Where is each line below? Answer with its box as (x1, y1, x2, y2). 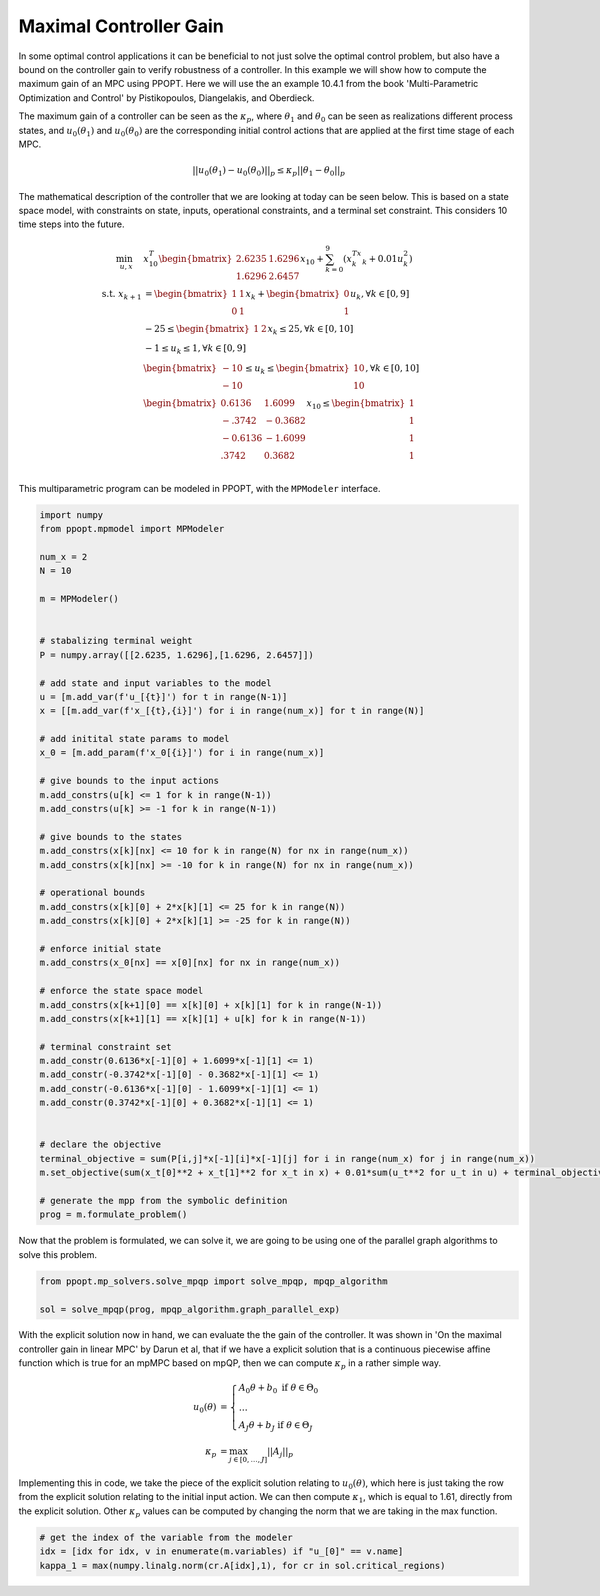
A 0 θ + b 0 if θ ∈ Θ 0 (238, 1382, 319, 1396)
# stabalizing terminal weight (39, 635, 194, 647)
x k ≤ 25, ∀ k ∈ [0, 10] (267, 323, 354, 337)
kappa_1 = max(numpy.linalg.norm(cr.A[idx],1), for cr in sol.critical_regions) (39, 1560, 446, 1571)
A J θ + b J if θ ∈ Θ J (238, 1420, 313, 1433)
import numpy (39, 509, 104, 520)
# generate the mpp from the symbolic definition (39, 1195, 288, 1206)
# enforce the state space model (39, 985, 204, 997)
